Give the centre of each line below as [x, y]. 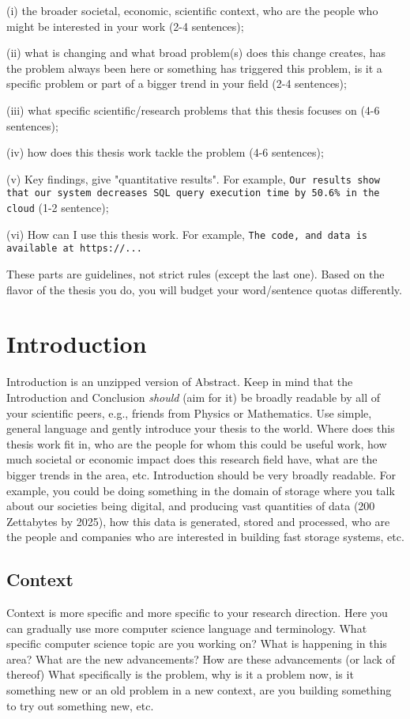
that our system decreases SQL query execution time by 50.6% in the [193, 193]
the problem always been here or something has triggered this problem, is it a [194, 68]
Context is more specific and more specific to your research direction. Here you [197, 613]
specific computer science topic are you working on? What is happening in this [197, 643]
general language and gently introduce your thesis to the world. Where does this [201, 428]
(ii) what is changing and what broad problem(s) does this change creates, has [196, 53]
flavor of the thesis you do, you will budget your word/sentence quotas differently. [204, 289]
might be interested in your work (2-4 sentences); [125, 26]
